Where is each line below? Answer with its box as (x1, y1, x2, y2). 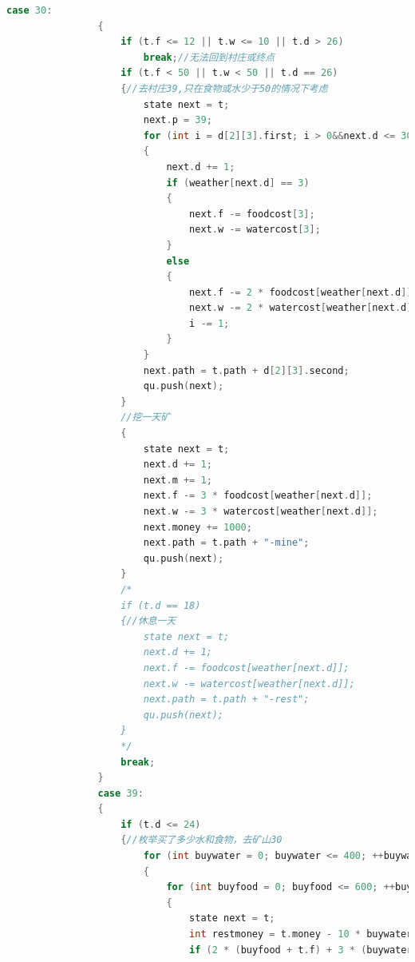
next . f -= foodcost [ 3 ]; (189, 208, 315, 220)
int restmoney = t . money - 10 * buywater (189, 928, 413, 940)
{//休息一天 (121, 615, 176, 627)
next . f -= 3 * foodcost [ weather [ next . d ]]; (143, 490, 373, 502)
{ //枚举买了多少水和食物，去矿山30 (121, 834, 283, 846)
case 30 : (6, 5, 53, 16)
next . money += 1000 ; (143, 521, 252, 533)
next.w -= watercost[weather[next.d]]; (143, 678, 355, 690)
